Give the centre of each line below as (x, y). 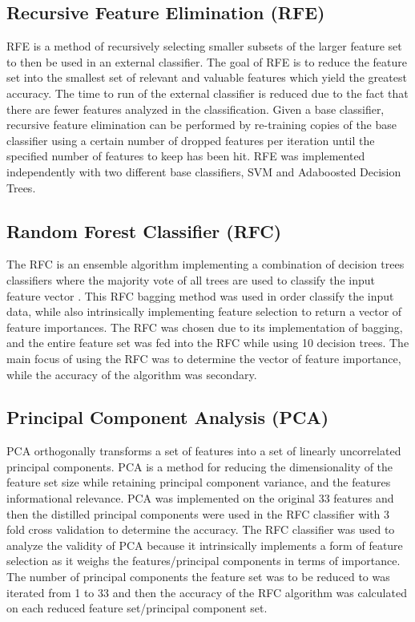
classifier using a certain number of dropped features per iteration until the (191, 140)
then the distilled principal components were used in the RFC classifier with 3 (198, 513)
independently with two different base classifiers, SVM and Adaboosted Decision (204, 171)
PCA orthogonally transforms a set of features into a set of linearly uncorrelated (204, 451)
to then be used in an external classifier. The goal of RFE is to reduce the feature (207, 61)
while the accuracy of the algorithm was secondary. (132, 374)
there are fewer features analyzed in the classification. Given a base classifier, (195, 109)
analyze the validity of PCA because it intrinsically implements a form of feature (205, 545)
